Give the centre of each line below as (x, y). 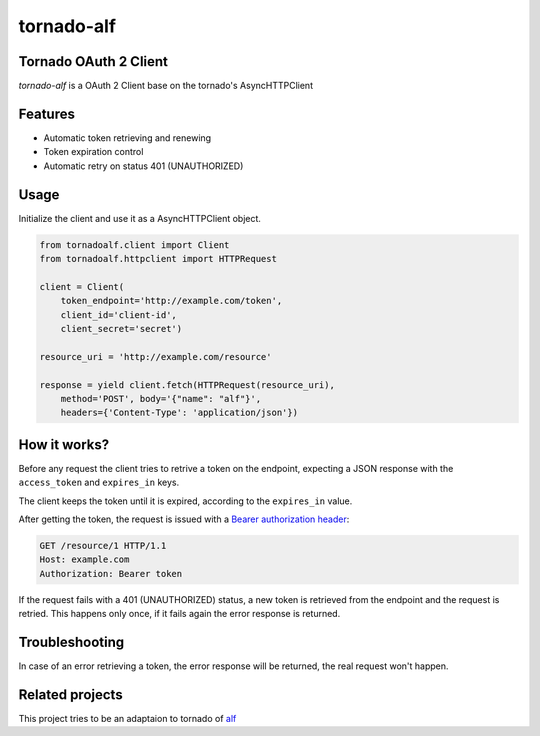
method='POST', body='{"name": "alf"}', (161, 398)
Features (46, 113)
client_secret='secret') (121, 328)
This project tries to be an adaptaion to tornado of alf (127, 718)
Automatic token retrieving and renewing (127, 137)
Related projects (71, 694)
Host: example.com (84, 559)
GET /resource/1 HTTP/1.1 (103, 545)
